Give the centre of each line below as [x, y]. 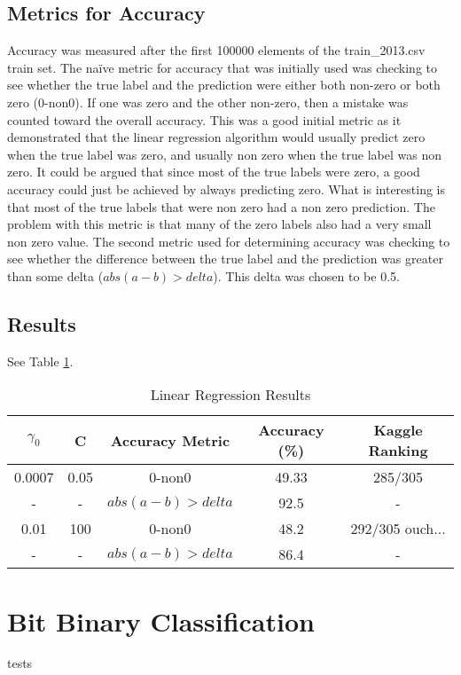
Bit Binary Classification [161, 620]
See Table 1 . [40, 361]
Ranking [398, 451]
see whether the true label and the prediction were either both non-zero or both [224, 85]
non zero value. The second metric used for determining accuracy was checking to [229, 241]
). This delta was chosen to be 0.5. [306, 275]
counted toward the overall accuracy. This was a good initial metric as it [204, 119]
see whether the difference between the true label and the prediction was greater [225, 259]
